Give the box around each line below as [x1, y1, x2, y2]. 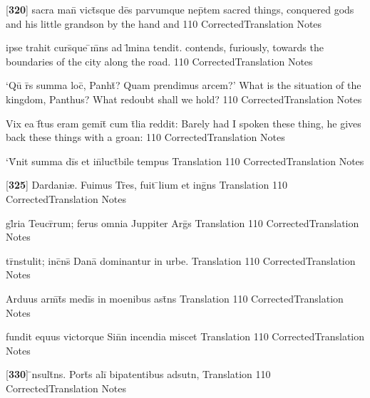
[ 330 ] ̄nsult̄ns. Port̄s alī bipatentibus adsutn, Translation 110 [6, 367, 271, 382]
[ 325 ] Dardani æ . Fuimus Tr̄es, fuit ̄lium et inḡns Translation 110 [6, 177, 287, 192]
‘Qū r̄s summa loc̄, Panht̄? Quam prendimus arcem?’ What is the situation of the [6, 78, 361, 93]
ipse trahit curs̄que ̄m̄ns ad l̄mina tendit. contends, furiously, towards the [6, 40, 324, 55]
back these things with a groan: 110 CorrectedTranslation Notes [6, 130, 285, 145]
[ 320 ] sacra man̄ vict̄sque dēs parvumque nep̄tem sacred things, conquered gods [6, 2, 354, 16]
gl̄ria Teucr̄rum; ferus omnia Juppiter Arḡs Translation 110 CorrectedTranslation [6, 215, 359, 230]
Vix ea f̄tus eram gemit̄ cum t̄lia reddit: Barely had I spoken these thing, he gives [6, 115, 361, 130]
